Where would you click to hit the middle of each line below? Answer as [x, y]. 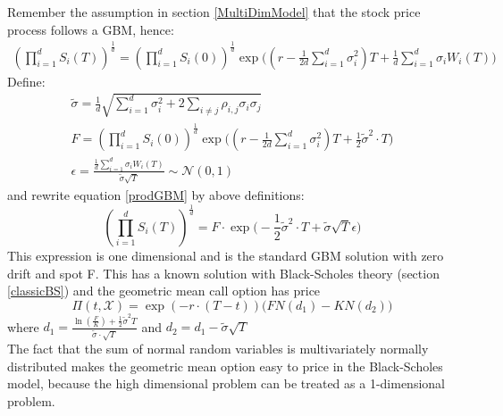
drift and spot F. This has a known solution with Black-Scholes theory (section [223, 273]
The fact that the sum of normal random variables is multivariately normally [218, 349]
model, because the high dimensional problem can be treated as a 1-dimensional [226, 383]
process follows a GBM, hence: [91, 29]
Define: [26, 81]
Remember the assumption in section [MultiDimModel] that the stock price [214, 12]
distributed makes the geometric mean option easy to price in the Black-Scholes [225, 366]
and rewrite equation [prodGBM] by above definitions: [156, 195]
